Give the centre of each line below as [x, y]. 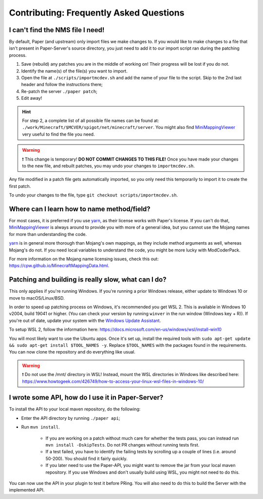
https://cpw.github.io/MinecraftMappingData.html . [59, 266]
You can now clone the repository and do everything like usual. [72, 352]
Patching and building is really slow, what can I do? [88, 280]
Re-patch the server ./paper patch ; [59, 91]
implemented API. [27, 490]
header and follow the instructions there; [62, 85]
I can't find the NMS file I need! [57, 30]
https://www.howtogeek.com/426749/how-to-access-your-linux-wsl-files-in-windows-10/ [113, 381]
